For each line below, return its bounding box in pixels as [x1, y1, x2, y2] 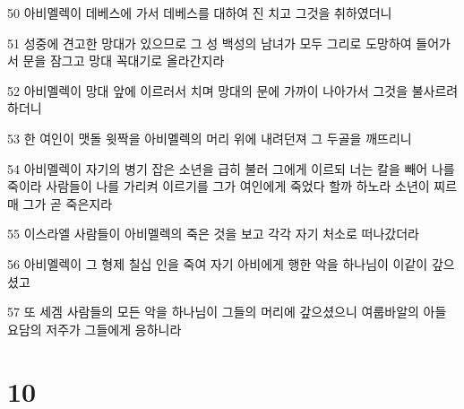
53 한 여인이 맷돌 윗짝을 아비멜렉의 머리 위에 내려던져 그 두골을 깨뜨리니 [7, 128, 412, 147]
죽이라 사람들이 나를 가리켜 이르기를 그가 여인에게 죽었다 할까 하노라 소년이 [7, 177, 430, 196]
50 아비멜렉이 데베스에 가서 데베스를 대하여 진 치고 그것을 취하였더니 [7, 4, 392, 22]
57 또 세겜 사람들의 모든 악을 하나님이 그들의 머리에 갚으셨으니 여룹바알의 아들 [7, 302, 447, 321]
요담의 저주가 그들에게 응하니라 [7, 319, 182, 338]
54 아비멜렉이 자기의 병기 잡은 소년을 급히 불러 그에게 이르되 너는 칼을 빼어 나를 [7, 159, 455, 178]
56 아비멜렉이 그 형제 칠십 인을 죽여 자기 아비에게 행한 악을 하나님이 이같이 [7, 254, 428, 273]
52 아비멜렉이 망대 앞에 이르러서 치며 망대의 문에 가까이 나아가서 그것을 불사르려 [7, 81, 459, 100]
